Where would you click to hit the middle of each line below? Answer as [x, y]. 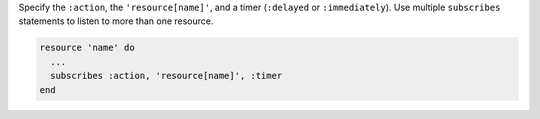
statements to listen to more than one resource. [116, 21]
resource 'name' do [87, 48]
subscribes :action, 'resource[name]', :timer [166, 76]
